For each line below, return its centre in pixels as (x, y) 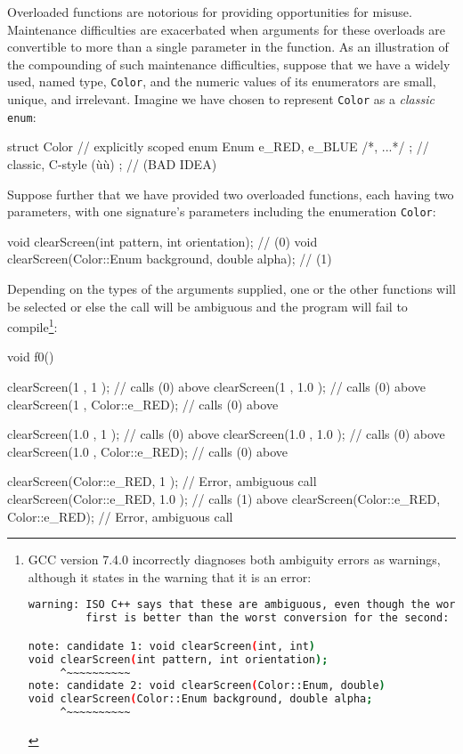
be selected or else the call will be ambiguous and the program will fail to (207, 306)
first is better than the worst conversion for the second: (268, 618)
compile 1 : (32, 325)
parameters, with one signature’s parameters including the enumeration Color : (222, 211)
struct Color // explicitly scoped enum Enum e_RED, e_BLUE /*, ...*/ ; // (218, 146)
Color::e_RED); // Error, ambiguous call (120, 516)
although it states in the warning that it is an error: (170, 576)
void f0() (31, 357)
